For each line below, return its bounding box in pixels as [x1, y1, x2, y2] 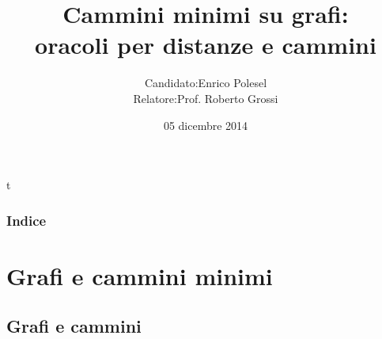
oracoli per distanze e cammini [35, 29, 376, 61]
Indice [6, 210, 47, 230]
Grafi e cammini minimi [6, 259, 273, 291]
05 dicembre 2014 [163, 116, 248, 133]
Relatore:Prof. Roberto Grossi [133, 90, 278, 106]
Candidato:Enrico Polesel [144, 74, 267, 91]
